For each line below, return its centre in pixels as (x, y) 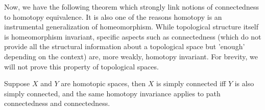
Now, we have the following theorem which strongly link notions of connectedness (131, 7)
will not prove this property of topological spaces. (81, 66)
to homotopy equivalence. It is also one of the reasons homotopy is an (113, 16)
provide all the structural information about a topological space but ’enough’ (125, 46)
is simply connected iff (191, 83)
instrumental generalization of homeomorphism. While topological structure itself (131, 27)
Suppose (17, 83)
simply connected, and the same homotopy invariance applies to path (112, 93)
